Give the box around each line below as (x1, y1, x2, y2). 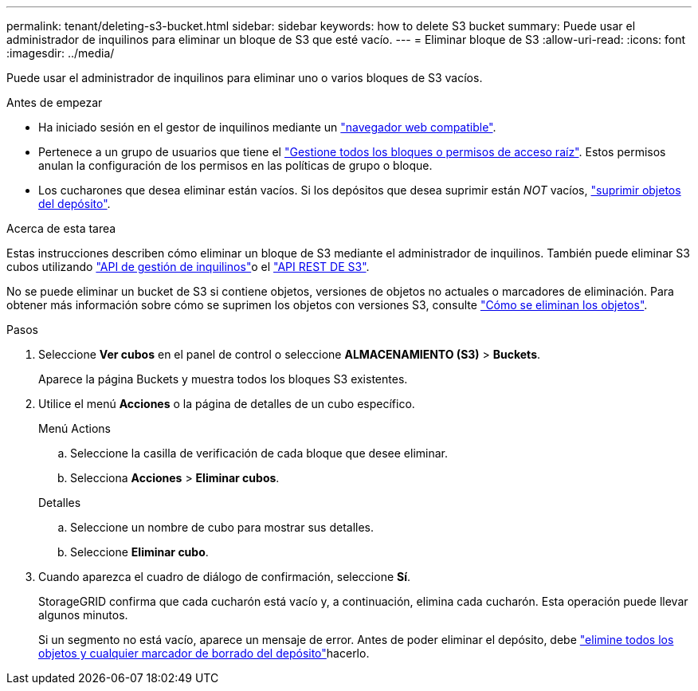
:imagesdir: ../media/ (6, 46, 115, 60)
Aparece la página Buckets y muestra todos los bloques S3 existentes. (38, 372, 408, 386)
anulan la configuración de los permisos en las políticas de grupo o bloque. (38, 159, 433, 172)
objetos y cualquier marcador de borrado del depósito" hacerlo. (38, 646, 370, 660)
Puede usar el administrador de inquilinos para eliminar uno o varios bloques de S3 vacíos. (6, 71, 483, 84)
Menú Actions (38, 422, 111, 435)
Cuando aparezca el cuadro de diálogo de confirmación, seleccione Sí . (38, 570, 411, 583)
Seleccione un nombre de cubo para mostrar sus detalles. (70, 520, 374, 534)
